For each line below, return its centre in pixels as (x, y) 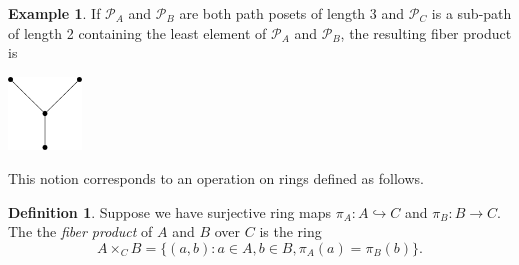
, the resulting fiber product (426, 32)
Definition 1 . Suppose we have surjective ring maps (170, 211)
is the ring (290, 231)
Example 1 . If (54, 13)
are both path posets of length (272, 13)
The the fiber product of (80, 231)
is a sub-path (471, 13)
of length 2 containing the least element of (137, 32)
